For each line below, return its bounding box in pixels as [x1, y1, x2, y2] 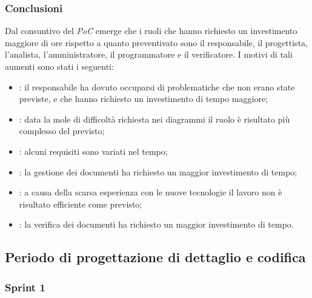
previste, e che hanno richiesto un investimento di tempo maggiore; [19, 92, 268, 105]
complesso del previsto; [19, 124, 105, 137]
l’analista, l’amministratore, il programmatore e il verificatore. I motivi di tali [5, 48, 293, 61]
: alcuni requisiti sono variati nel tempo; [19, 144, 168, 157]
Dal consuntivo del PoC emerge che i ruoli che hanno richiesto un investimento [5, 24, 297, 37]
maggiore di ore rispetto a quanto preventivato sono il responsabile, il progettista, [5, 36, 308, 49]
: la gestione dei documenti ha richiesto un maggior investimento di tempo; [19, 165, 297, 178]
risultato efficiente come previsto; [19, 197, 142, 210]
